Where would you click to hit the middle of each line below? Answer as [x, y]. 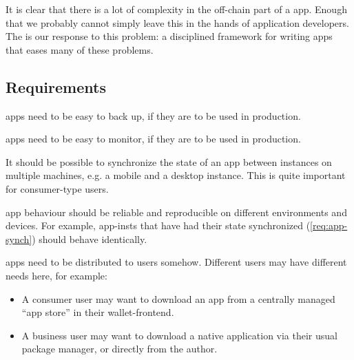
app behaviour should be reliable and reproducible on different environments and [176, 212]
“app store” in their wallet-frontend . [98, 312]
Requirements [56, 86]
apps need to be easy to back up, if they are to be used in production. [153, 115]
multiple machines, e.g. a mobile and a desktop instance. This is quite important [176, 175]
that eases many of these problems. [80, 49]
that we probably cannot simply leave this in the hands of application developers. [177, 22]
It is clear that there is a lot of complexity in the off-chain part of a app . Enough [176, 9]
